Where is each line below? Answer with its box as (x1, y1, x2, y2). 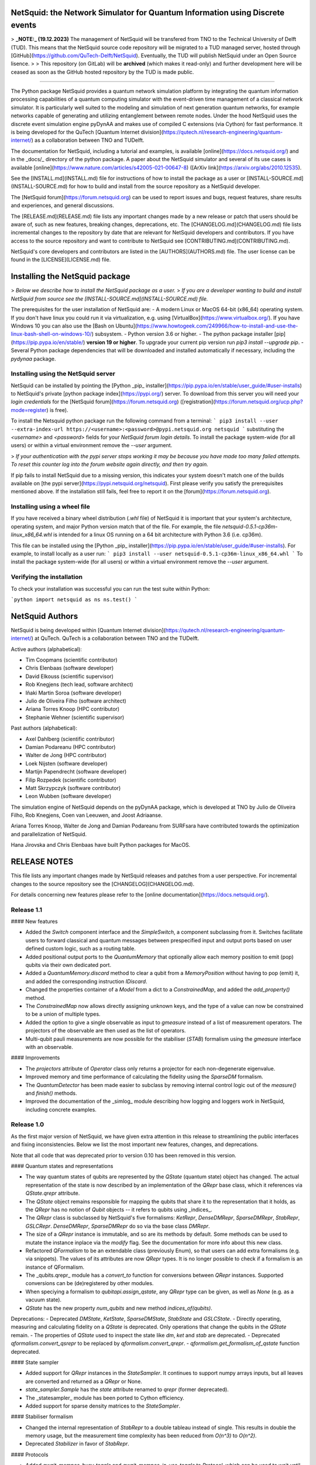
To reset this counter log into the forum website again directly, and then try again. (11, 461, 209, 468)
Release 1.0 (11, 1120, 44, 1129)
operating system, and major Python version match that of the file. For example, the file (11, 523, 221, 530)
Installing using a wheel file (11, 503, 90, 511)
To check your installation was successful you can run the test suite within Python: (11, 585, 210, 592)
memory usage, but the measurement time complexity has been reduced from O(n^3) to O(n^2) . (25, 1432, 257, 1439)
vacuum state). (25, 1296, 61, 1303)
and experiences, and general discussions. (11, 202, 114, 209)
